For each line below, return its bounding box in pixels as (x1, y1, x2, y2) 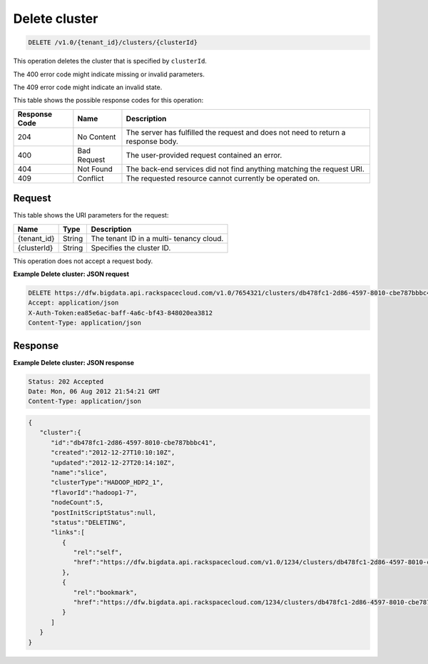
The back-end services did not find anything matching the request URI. (126, 164, 365, 174)
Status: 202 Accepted (28, 377, 104, 385)
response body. (126, 136, 178, 146)
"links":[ (51, 528, 86, 536)
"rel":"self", (73, 548, 123, 556)
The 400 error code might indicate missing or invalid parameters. (13, 70, 205, 78)
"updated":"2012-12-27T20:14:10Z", (51, 459, 175, 466)
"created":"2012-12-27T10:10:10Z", (51, 449, 175, 456)
